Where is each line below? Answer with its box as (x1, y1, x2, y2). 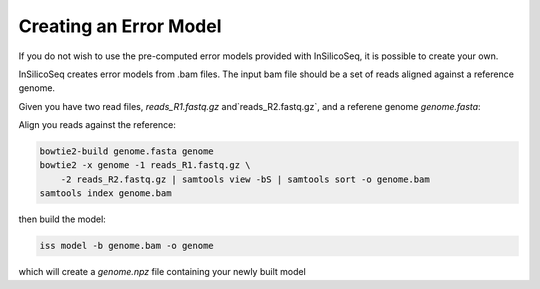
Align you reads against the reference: (18, 119, 177, 131)
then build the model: (18, 213, 107, 225)
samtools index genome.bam (39, 188, 172, 199)
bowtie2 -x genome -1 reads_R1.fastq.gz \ (39, 160, 251, 171)
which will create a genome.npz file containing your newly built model (18, 266, 307, 278)
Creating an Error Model (18, 15, 222, 37)
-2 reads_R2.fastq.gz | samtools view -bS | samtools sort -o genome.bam (60, 173, 430, 185)
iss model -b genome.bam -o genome (39, 240, 214, 252)
